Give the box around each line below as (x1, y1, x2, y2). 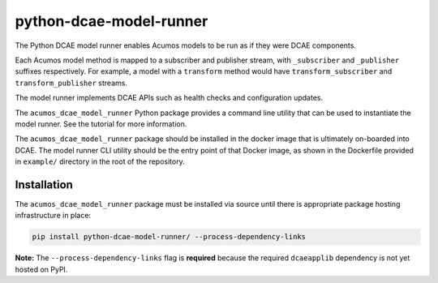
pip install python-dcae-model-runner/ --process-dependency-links (32, 232, 307, 242)
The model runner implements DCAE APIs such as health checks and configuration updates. (15, 93, 324, 103)
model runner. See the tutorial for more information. (15, 118, 187, 129)
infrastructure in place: (15, 211, 92, 221)
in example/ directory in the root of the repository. (15, 157, 186, 166)
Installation (15, 178, 73, 191)
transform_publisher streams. (15, 78, 127, 88)
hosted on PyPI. (15, 264, 68, 274)
